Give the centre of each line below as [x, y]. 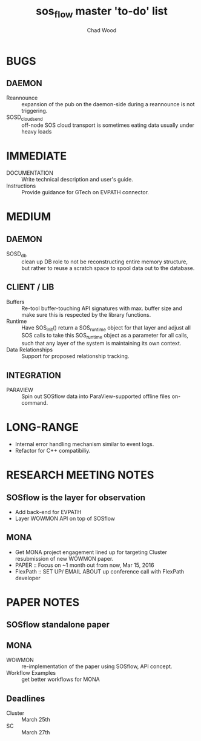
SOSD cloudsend [25, 118]
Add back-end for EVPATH [48, 512]
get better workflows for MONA [61, 679]
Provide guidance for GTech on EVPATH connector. [85, 192]
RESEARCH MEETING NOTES [80, 475]
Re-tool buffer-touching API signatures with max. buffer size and [102, 308]
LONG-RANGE [42, 428]
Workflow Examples [31, 673]
